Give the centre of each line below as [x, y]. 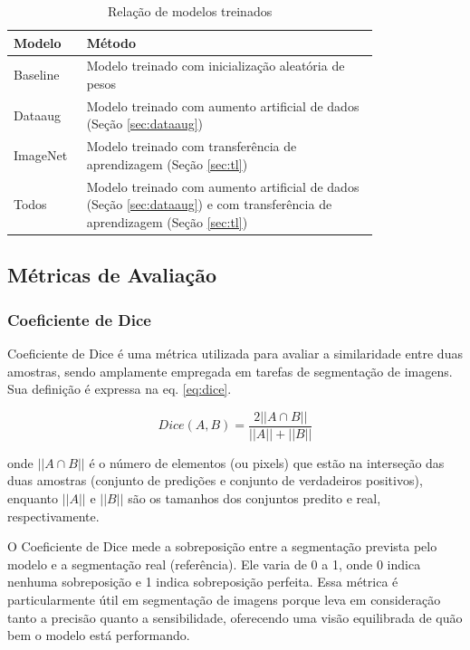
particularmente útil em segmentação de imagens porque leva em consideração [224, 600]
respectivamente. [53, 516]
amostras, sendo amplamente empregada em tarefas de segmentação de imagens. [230, 371]
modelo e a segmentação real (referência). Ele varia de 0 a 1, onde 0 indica [214, 564]
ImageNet [41, 155]
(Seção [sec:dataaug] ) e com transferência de [209, 204]
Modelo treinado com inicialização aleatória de [216, 66]
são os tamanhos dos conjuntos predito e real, [254, 498]
